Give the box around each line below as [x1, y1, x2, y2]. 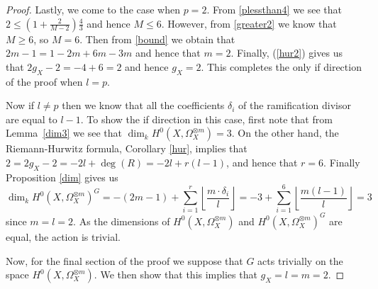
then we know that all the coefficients [62, 98, 225, 113]
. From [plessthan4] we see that [206, 2, 343, 16]
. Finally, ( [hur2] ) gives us [230, 45, 343, 60]
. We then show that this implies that [94, 267, 257, 282]
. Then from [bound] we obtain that [79, 31, 235, 46]
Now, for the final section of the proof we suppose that [6, 253, 243, 268]
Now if [6, 98, 35, 113]
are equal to [6, 111, 57, 126]
